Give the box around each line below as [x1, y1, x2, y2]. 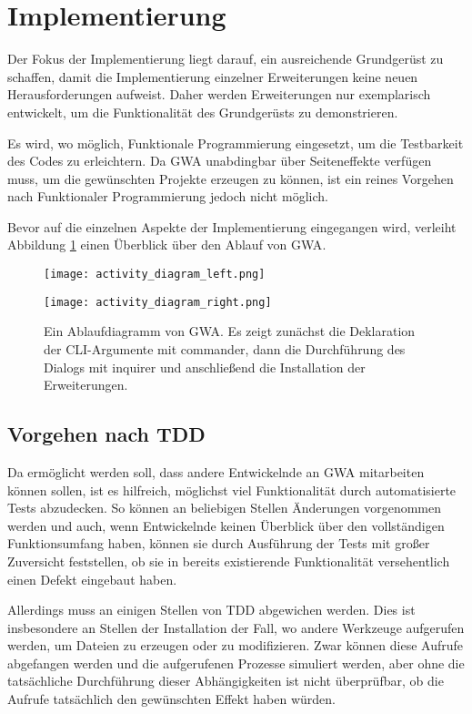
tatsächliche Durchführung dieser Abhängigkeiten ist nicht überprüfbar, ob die [7, 671, 444, 690]
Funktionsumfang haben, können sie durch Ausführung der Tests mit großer [7, 534, 430, 553]
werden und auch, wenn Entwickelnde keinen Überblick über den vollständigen [7, 515, 445, 535]
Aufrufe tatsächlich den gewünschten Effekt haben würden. [7, 689, 336, 709]
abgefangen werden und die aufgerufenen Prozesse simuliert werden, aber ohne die [7, 653, 465, 672]
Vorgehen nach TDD [7, 420, 206, 448]
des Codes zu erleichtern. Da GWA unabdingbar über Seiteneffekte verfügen [7, 151, 432, 170]
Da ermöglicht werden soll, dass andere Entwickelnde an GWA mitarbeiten [7, 462, 425, 481]
